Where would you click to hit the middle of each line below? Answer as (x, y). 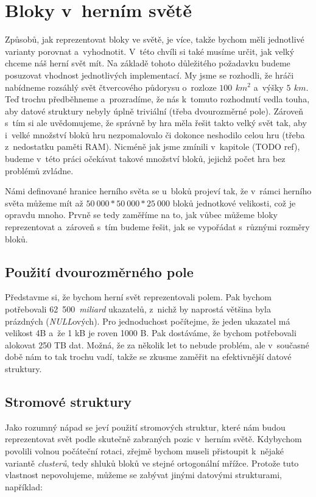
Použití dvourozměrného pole (99, 271)
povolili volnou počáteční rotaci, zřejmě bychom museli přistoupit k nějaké (145, 450)
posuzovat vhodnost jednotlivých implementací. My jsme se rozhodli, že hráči (149, 75)
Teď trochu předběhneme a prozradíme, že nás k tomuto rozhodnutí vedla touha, (157, 99)
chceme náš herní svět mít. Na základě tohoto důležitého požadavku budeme (148, 63)
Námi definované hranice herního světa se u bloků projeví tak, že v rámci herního (158, 191)
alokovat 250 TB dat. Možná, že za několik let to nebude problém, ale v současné (157, 344)
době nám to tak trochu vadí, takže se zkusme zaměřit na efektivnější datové (148, 357)
